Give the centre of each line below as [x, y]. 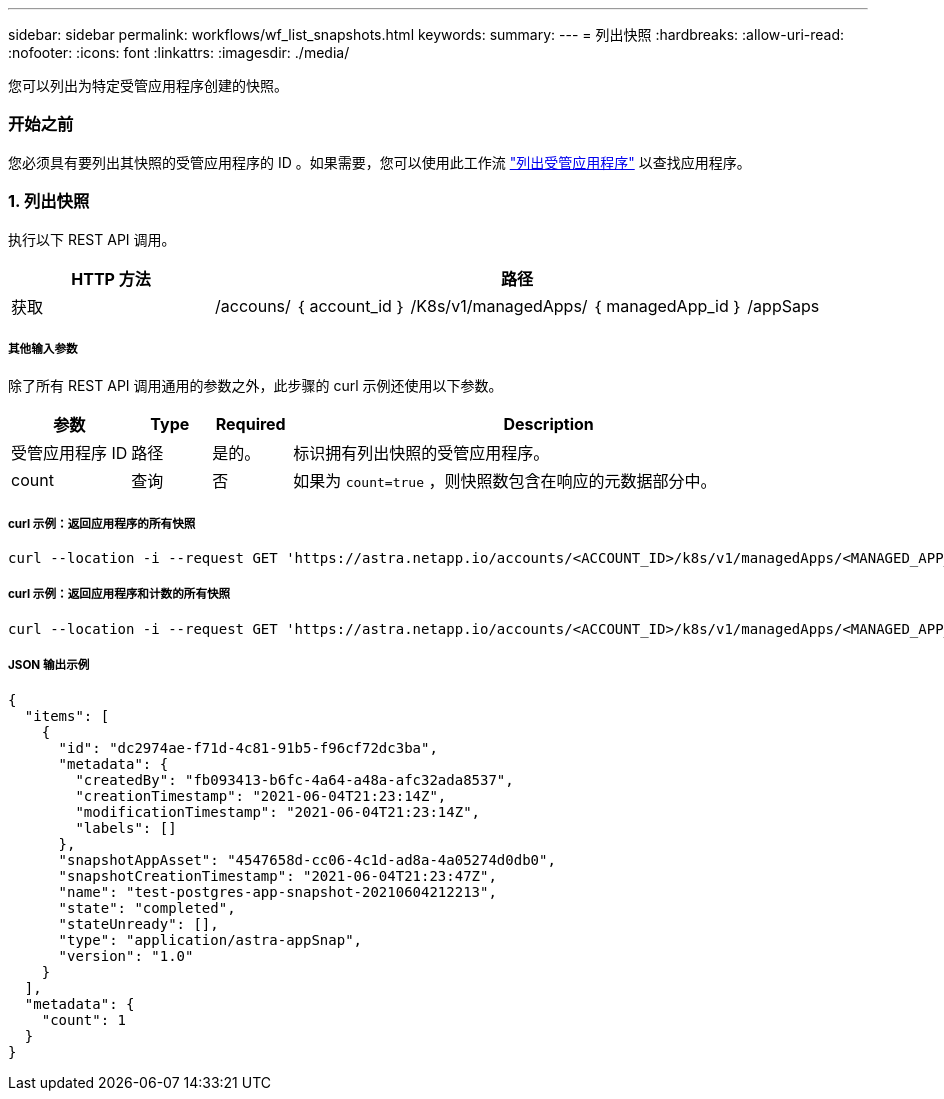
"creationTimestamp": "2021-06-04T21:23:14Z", [261, 795]
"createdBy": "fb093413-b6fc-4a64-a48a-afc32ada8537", [294, 779]
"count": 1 [84, 1019]
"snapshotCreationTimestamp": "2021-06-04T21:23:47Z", [277, 875]
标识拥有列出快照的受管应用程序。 [421, 453]
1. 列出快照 [49, 201]
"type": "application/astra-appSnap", [210, 939]
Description [548, 424]
